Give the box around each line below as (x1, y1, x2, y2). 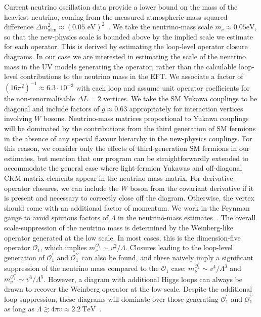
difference (4, 21, 33, 32)
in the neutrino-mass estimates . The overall (118, 212, 256, 223)
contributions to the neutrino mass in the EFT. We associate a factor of (20, 71, 243, 82)
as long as (4, 303, 35, 314)
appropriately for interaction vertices (129, 103, 243, 113)
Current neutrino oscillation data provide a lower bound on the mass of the (4, 2, 238, 12)
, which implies (40, 242, 87, 253)
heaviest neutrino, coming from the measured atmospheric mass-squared (4, 11, 228, 22)
